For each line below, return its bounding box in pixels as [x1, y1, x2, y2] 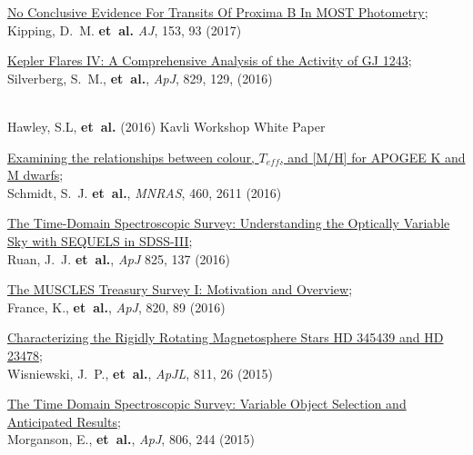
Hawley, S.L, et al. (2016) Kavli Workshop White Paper [7, 116, 326, 135]
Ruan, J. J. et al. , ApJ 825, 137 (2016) [7, 249, 231, 268]
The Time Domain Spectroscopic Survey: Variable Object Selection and [7, 394, 407, 413]
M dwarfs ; [7, 165, 64, 184]
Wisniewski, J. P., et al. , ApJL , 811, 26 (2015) [7, 363, 273, 382]
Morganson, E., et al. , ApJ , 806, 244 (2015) [7, 430, 256, 449]
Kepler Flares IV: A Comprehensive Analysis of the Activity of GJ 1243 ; [7, 51, 412, 70]
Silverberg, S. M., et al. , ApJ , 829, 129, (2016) [7, 68, 273, 87]
